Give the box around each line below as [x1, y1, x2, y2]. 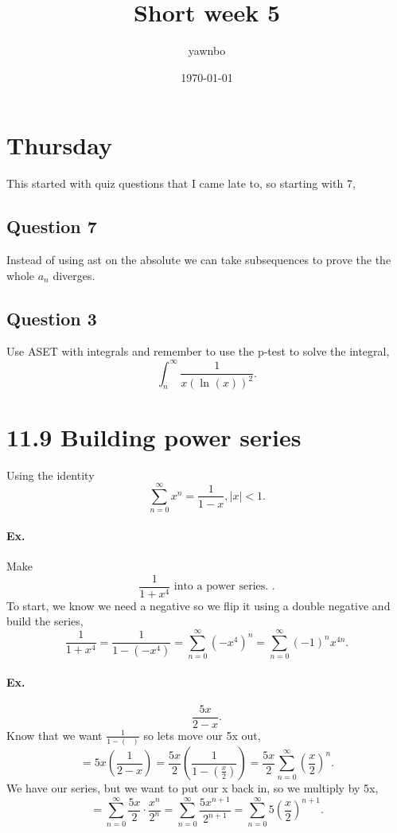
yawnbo [188, 42, 226, 59]
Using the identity [6, 466, 95, 483]
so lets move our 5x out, [143, 726, 261, 743]
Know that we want [6, 726, 103, 743]
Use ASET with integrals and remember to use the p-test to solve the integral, [6, 343, 390, 360]
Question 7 [6, 214, 97, 239]
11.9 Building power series [6, 420, 302, 453]
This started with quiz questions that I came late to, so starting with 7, [6, 175, 356, 192]
